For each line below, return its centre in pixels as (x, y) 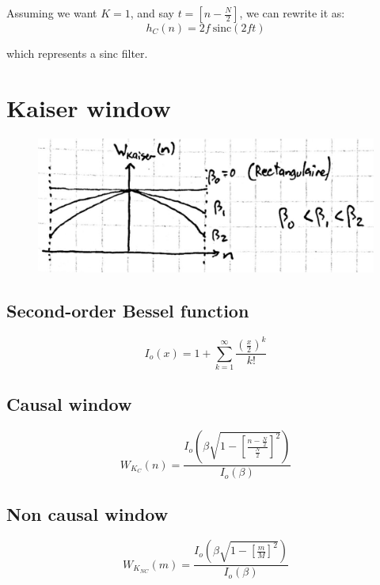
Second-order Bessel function (128, 310)
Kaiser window (89, 107)
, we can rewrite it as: (292, 13)
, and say (152, 13)
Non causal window (87, 513)
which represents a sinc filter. (77, 53)
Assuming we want (52, 13)
